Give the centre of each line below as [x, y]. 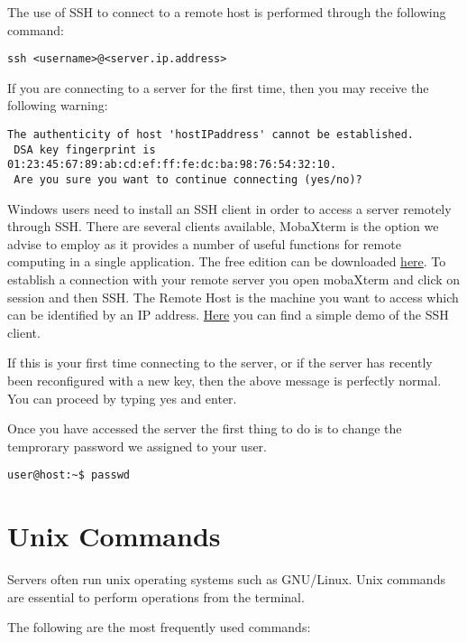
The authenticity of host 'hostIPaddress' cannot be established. [211, 135]
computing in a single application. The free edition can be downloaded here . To [227, 261]
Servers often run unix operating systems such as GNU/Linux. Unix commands [226, 579]
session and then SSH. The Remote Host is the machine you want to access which [233, 297]
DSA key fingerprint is [85, 149]
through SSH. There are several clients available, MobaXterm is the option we [223, 226]
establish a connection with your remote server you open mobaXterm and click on [234, 279]
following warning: [58, 105]
